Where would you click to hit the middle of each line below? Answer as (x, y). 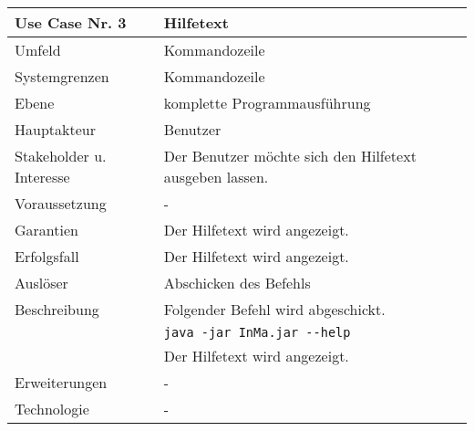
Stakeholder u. (61, 156)
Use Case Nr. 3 (71, 22)
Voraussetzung (61, 203)
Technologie (52, 409)
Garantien (46, 230)
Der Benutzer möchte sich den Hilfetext (290, 156)
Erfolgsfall (47, 256)
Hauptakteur (55, 129)
